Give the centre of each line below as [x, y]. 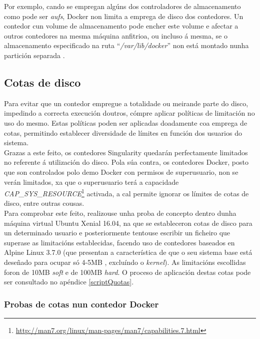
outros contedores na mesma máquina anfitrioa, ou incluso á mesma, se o [116, 35]
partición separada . [34, 55]
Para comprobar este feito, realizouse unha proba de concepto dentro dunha [120, 213]
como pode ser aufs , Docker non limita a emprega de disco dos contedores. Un [124, 16]
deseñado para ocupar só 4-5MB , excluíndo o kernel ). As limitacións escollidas [125, 262]
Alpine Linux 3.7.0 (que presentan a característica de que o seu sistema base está [128, 252]
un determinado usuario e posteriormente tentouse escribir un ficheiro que [117, 233]
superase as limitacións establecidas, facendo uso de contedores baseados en [119, 242]
